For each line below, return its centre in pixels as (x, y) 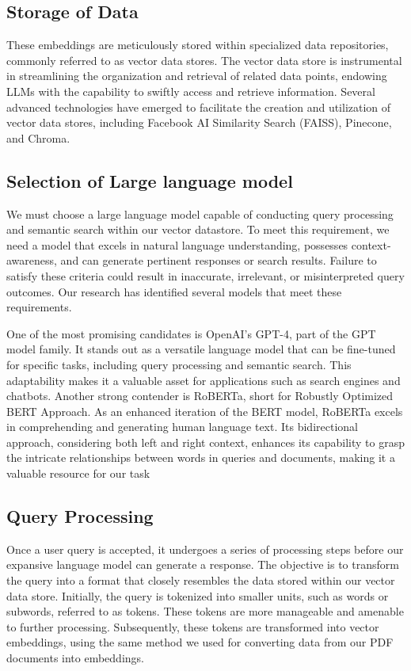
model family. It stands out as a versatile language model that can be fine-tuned (201, 349)
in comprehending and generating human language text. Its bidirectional (182, 427)
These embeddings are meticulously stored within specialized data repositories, (198, 45)
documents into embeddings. (75, 658)
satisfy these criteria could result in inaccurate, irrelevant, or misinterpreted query (205, 275)
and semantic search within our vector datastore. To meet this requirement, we (198, 229)
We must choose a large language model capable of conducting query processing (200, 213)
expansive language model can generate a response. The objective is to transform (203, 564)
